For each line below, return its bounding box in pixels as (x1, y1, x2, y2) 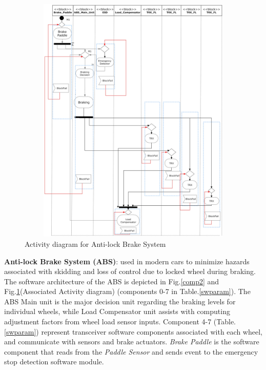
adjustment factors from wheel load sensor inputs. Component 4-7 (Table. (4, 316, 236, 327)
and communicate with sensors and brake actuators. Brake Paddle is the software (4, 336, 259, 347)
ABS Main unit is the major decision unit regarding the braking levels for (4, 296, 236, 306)
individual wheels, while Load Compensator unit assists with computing (4, 306, 230, 317)
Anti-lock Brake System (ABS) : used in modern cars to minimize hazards (4, 256, 250, 266)
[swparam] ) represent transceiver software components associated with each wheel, (4, 326, 262, 337)
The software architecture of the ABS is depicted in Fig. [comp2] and (4, 276, 219, 286)
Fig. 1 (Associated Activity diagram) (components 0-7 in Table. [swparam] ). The (4, 286, 251, 297)
